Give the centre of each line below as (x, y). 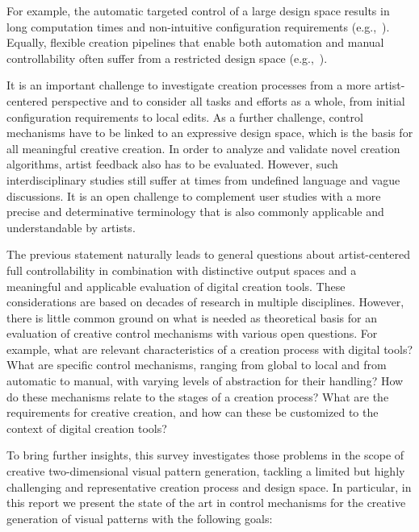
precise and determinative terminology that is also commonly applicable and (195, 212)
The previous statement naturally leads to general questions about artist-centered (208, 254)
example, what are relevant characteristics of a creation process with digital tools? (210, 349)
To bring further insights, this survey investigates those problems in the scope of (205, 455)
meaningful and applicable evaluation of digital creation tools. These (176, 286)
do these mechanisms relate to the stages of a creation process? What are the (198, 396)
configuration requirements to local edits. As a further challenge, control (185, 116)
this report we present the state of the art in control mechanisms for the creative (206, 503)
